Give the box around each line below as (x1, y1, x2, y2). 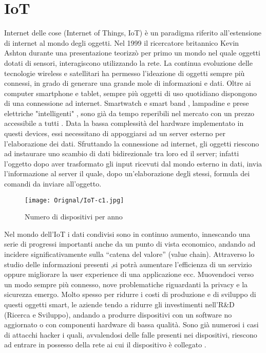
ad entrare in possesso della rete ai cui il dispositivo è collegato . (4, 339, 206, 350)
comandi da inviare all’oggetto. (4, 178, 102, 189)
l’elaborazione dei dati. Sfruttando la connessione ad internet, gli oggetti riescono (4, 138, 259, 148)
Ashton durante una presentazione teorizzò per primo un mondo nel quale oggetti (4, 47, 260, 58)
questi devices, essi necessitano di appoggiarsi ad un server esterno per (4, 128, 225, 139)
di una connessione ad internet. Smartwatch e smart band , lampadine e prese (4, 98, 249, 108)
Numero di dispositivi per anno (25, 211, 123, 222)
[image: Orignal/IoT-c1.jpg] (25, 196, 124, 204)
